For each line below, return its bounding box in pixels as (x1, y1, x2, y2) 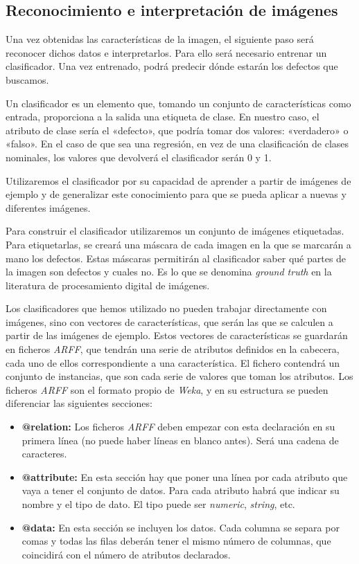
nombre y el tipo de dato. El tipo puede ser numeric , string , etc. (21, 497, 295, 511)
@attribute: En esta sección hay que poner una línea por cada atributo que (21, 469, 348, 484)
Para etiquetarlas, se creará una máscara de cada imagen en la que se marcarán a (6, 237, 351, 251)
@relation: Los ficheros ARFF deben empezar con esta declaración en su (21, 419, 335, 434)
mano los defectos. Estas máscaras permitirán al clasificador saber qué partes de (6, 251, 347, 265)
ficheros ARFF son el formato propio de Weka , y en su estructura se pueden (6, 382, 329, 397)
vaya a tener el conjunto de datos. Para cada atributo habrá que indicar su (21, 483, 340, 498)
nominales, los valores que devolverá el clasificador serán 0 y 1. (6, 149, 272, 164)
